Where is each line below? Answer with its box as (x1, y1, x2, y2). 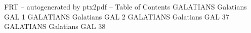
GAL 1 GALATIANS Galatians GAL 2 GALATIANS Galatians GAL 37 (4, 11, 229, 21)
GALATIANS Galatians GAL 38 (4, 21, 106, 31)
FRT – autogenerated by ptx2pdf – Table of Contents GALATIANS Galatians (4, 1, 247, 11)
